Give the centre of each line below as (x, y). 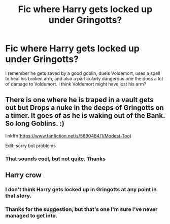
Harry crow (23, 175)
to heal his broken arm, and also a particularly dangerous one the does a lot (84, 78)
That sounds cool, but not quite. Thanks (55, 159)
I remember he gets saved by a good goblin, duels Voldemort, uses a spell (83, 73)
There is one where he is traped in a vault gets (79, 100)
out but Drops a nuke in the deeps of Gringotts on (84, 108)
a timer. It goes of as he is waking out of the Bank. (85, 116)
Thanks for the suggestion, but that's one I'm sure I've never (81, 209)
